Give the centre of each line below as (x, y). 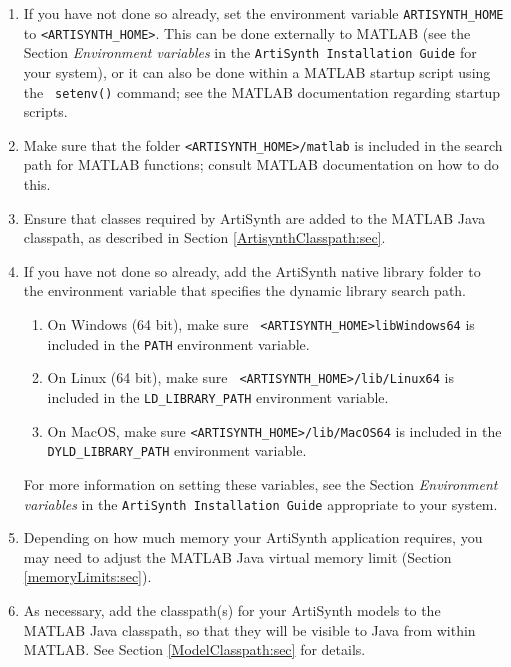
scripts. (45, 111)
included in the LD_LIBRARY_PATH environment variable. (218, 397)
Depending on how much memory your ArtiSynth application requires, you (253, 537)
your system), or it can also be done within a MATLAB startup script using (257, 71)
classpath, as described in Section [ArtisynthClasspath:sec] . (204, 237)
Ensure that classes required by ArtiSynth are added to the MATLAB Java (254, 217)
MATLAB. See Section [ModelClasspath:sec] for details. (194, 649)
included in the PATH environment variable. (178, 343)
